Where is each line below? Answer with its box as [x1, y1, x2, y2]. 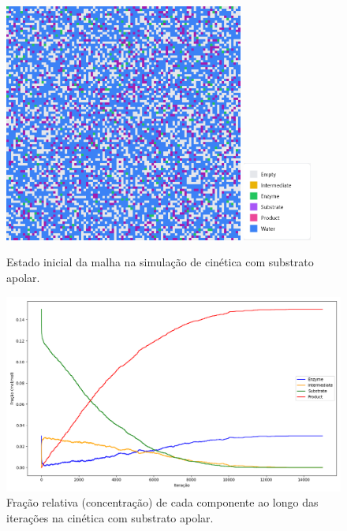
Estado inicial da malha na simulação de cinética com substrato [6, 254, 314, 270]
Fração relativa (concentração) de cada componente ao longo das [6, 494, 319, 511]
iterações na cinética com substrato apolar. [6, 509, 214, 525]
